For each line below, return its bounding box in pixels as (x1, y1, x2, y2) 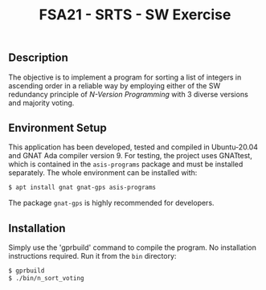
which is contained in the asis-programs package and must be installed (8, 159, 243, 170)
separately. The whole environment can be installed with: (8, 168, 198, 178)
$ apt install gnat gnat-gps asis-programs (8, 183, 157, 192)
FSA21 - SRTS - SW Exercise (39, 6, 231, 24)
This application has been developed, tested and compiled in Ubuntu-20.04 (8, 142, 259, 152)
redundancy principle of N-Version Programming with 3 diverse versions (8, 89, 249, 99)
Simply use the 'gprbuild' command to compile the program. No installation (8, 243, 257, 252)
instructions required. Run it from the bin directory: (8, 251, 177, 261)
